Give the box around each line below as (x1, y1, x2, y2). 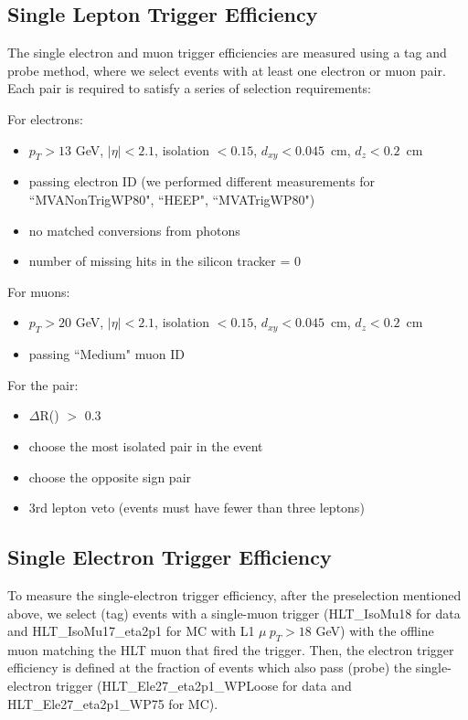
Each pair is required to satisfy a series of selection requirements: (7, 79, 371, 98)
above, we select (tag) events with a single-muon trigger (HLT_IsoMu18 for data (7, 603, 461, 622)
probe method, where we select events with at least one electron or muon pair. (7, 60, 446, 79)
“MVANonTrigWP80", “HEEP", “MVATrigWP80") (28, 189, 315, 208)
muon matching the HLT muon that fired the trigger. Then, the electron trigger (7, 640, 454, 659)
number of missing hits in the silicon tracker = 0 (28, 251, 301, 270)
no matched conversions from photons (28, 220, 240, 239)
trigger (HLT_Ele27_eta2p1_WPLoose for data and (55, 676, 352, 695)
